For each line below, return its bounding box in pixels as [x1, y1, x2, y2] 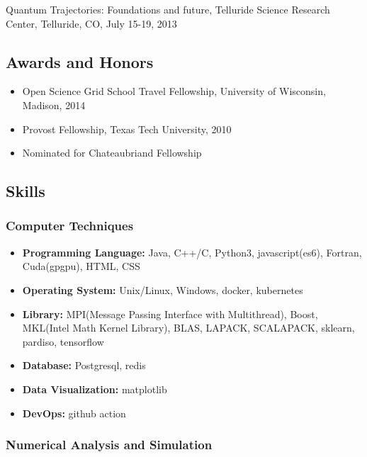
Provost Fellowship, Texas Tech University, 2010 [22, 121, 232, 136]
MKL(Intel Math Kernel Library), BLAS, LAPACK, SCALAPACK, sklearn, [22, 320, 355, 335]
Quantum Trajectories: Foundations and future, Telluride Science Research [6, 2, 330, 16]
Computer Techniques [6, 217, 134, 235]
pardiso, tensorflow [22, 334, 104, 349]
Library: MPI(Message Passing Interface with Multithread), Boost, [22, 306, 318, 321]
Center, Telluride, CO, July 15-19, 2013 [6, 16, 177, 30]
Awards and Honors [6, 50, 154, 72]
